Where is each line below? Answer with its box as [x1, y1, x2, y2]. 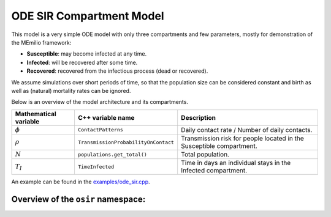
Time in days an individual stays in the [181, 159, 291, 167]
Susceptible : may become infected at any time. [26, 50, 147, 57]
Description [181, 113, 216, 122]
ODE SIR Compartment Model [11, 9, 165, 23]
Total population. [181, 150, 230, 159]
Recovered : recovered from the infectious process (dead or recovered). [26, 67, 208, 75]
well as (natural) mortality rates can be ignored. [11, 87, 131, 94]
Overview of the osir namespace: [11, 194, 146, 205]
